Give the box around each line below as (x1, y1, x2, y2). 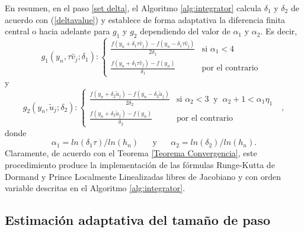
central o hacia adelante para (5, 25, 110, 37)
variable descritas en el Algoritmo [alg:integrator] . (5, 182, 185, 194)
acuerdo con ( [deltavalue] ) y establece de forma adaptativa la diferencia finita (5, 13, 286, 25)
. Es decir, (260, 25, 297, 37)
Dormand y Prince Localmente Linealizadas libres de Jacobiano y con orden (5, 170, 281, 182)
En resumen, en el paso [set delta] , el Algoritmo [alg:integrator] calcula (5, 2, 262, 14)
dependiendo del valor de (140, 25, 231, 37)
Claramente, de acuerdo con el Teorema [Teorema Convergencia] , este (5, 147, 257, 159)
